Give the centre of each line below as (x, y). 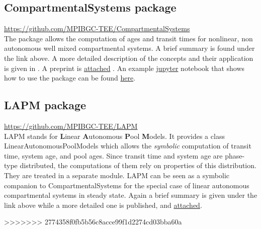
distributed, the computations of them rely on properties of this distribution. (138, 165)
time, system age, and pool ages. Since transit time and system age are (113, 155)
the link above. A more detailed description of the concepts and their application (129, 58)
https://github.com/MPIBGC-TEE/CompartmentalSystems (97, 28)
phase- (235, 155)
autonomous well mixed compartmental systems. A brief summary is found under (129, 48)
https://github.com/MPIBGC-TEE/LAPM (71, 126)
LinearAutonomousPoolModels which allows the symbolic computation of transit (128, 146)
